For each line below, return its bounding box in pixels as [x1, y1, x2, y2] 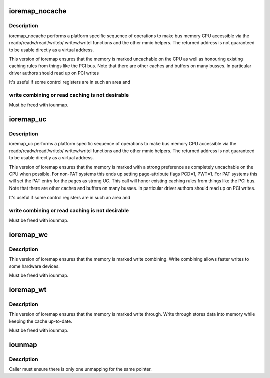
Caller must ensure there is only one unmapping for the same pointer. [9, 366, 152, 372]
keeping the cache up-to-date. [9, 318, 72, 324]
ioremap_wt [9, 286, 47, 294]
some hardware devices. [9, 263, 60, 269]
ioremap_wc [9, 231, 48, 239]
